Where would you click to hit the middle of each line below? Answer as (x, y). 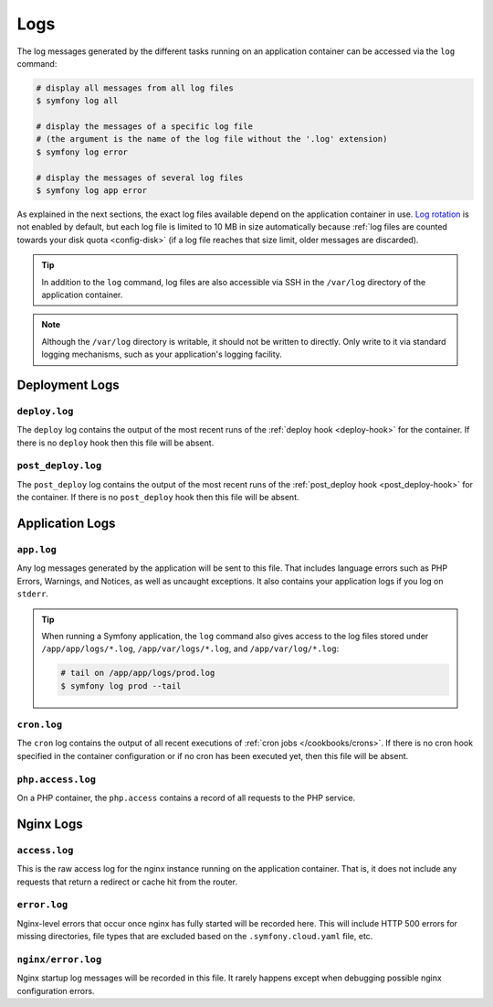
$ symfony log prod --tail (121, 686)
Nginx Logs (50, 824)
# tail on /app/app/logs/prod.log (138, 673)
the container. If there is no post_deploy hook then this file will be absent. (158, 498)
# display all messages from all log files (135, 88)
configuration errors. (56, 991)
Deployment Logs (68, 385)
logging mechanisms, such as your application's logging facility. (162, 354)
